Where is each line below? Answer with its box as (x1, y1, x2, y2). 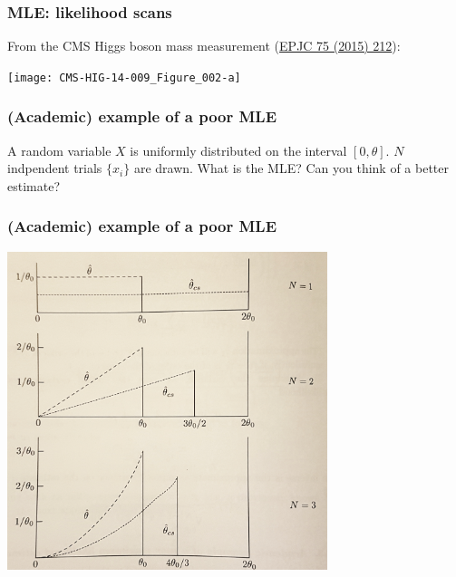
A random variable (7, 140, 112, 159)
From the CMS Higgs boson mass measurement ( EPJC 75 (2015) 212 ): (7, 36, 401, 55)
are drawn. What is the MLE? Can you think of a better (133, 159, 449, 178)
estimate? (7, 176, 61, 195)
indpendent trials (7, 159, 102, 178)
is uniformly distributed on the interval (130, 140, 347, 159)
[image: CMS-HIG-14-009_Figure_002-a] (7, 71, 241, 84)
